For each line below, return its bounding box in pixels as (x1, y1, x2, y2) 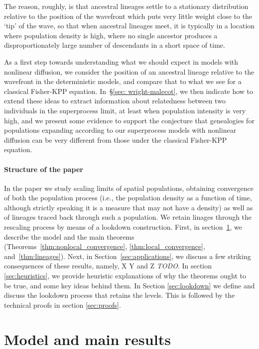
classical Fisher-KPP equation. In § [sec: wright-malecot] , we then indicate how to (4, 86, 254, 96)
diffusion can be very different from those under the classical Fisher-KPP (4, 134, 227, 145)
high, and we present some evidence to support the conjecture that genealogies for (4, 115, 255, 125)
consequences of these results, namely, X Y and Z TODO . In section (4, 261, 212, 271)
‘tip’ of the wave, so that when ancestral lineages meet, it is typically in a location (4, 20, 255, 31)
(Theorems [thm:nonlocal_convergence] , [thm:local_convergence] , (4, 241, 205, 252)
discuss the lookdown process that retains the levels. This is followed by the (4, 290, 235, 300)
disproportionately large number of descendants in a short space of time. (4, 40, 225, 50)
